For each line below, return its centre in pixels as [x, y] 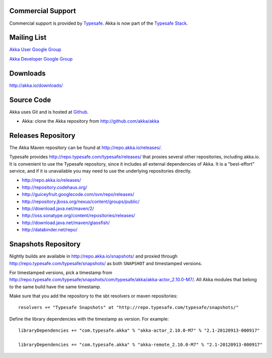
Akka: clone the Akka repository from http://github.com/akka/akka [91, 121]
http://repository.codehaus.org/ [55, 187]
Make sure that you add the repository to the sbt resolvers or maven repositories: [93, 296]
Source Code [30, 100]
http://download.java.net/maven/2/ [58, 209]
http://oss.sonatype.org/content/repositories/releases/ [79, 216]
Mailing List [28, 38]
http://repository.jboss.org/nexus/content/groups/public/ [81, 201]
